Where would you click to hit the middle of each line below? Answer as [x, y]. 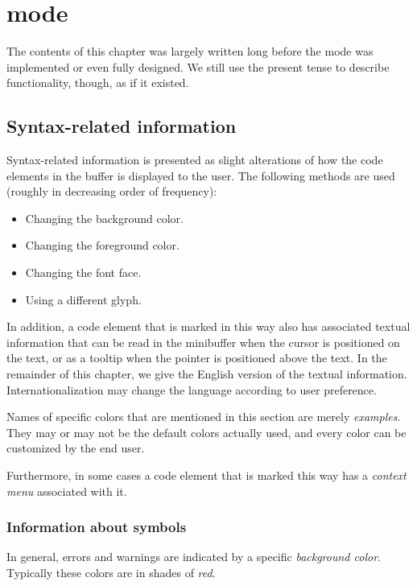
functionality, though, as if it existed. [98, 83]
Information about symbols [97, 527]
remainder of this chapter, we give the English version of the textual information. [207, 374]
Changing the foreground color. [102, 245]
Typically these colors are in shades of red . [111, 573]
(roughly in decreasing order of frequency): [112, 191]
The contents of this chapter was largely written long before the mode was [190, 51]
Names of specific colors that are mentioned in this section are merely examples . [204, 417]
